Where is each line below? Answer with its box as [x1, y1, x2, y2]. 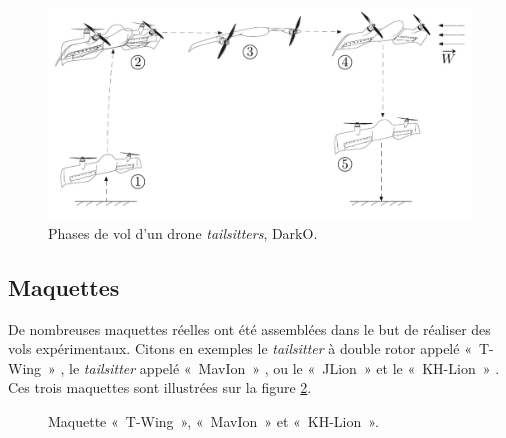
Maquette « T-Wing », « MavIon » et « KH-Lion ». [48, 410, 379, 431]
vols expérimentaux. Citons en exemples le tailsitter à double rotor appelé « [8, 338, 472, 359]
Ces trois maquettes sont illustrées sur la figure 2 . [8, 377, 312, 398]
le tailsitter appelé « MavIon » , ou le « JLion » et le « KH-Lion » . [69, 357, 500, 378]
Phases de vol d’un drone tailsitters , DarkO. [48, 222, 318, 243]
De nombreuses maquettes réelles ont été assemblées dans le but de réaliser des [8, 318, 491, 339]
